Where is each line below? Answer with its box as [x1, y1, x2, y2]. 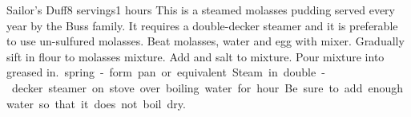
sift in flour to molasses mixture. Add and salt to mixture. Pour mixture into [6, 48, 385, 64]
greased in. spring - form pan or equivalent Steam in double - [6, 64, 325, 80]
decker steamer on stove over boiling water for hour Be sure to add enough [11, 79, 403, 96]
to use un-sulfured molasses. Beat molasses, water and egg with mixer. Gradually [6, 33, 405, 49]
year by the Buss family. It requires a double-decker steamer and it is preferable [6, 17, 398, 33]
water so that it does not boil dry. [6, 95, 186, 111]
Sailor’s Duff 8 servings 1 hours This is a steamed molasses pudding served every [6, 2, 395, 18]
